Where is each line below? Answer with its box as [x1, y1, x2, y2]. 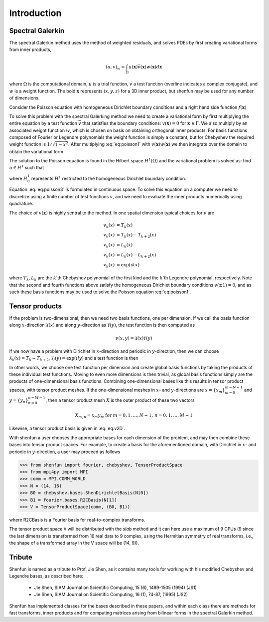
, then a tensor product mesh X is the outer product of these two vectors [45, 397, 195, 403]
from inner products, [9, 46, 52, 52]
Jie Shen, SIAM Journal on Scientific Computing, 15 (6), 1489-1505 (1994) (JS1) [34, 585, 197, 591]
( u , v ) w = [105, 64, 125, 71]
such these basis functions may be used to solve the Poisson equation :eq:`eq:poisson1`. [9, 289, 191, 295]
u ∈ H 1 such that [9, 164, 44, 171]
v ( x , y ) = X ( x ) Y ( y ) [115, 335, 152, 341]
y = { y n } [9, 398, 28, 405]
